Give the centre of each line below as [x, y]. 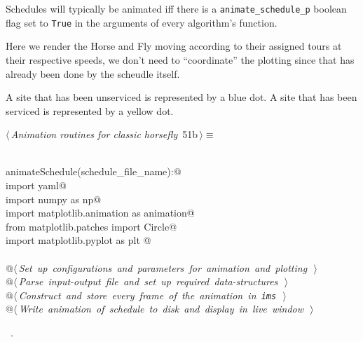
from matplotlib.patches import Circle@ [91, 226]
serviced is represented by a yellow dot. [90, 110]
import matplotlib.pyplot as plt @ [78, 240]
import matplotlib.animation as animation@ [100, 213]
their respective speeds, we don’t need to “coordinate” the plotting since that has [180, 59]
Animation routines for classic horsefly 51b [104, 134]
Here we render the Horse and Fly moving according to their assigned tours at [174, 46]
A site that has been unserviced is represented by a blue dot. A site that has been [181, 97]
